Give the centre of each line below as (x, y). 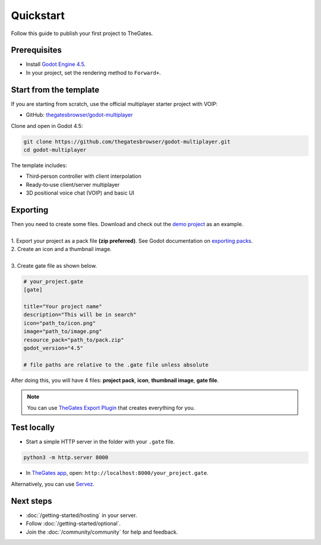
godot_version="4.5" (53, 348)
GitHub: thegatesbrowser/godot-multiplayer (79, 115)
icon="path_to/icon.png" (60, 323)
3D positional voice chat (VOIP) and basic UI (80, 193)
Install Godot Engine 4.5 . (56, 64)
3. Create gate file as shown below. (54, 265)
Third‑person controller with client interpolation (84, 176)
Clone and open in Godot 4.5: (47, 126)
